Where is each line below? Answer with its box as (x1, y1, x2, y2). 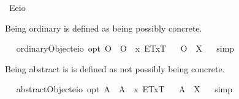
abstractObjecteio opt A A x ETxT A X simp (16, 83, 232, 95)
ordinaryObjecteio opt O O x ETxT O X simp (16, 42, 235, 55)
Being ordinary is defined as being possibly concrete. (5, 21, 202, 34)
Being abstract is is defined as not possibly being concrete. (5, 62, 225, 75)
